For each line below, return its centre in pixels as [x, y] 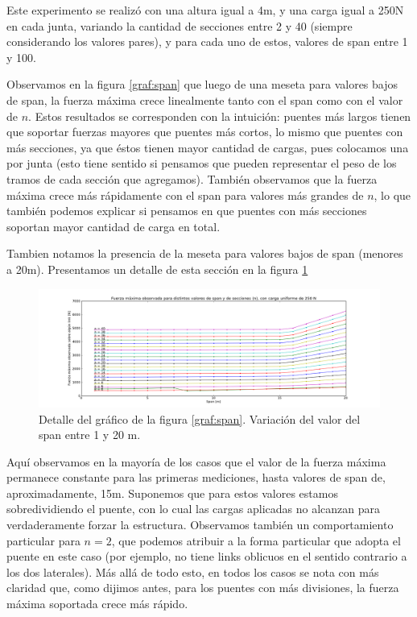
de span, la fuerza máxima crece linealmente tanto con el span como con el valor [205, 99]
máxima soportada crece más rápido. [97, 604]
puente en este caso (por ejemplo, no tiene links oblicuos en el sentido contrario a [207, 556]
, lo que [392, 195]
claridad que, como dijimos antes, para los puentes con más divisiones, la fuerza [203, 588]
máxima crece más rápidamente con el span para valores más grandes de [185, 195]
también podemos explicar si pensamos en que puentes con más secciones [187, 211]
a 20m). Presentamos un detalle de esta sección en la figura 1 [157, 269]
